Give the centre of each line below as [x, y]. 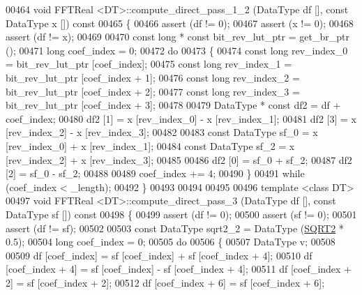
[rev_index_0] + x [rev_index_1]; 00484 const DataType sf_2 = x [150, 145]
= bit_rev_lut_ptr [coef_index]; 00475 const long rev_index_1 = [149, 64]
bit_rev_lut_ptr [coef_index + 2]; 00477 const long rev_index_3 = [153, 91]
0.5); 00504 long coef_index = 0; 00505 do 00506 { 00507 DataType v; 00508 [171, 242]
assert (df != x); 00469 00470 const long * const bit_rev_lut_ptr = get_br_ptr [178, 37]
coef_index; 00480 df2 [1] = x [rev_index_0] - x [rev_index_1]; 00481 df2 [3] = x [181, 118]
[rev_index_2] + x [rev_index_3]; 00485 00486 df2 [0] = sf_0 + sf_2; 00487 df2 [179, 159]
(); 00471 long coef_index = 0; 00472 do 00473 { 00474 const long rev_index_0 [177, 50]
